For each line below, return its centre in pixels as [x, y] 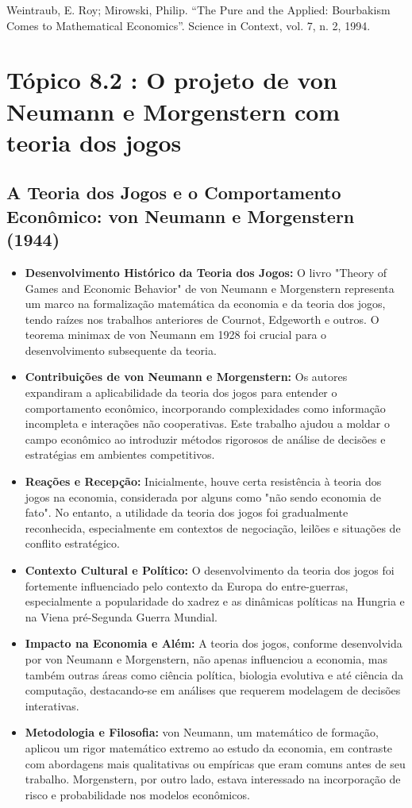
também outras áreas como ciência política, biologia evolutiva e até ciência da [214, 674]
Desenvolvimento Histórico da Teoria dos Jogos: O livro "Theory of [206, 272]
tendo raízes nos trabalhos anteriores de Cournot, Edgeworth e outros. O [202, 319]
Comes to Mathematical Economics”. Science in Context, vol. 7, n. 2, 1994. [189, 25]
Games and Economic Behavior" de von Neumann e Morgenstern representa [210, 288]
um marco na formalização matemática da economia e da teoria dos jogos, [205, 304]
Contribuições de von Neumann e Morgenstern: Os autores [186, 377]
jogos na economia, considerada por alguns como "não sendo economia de [203, 496]
